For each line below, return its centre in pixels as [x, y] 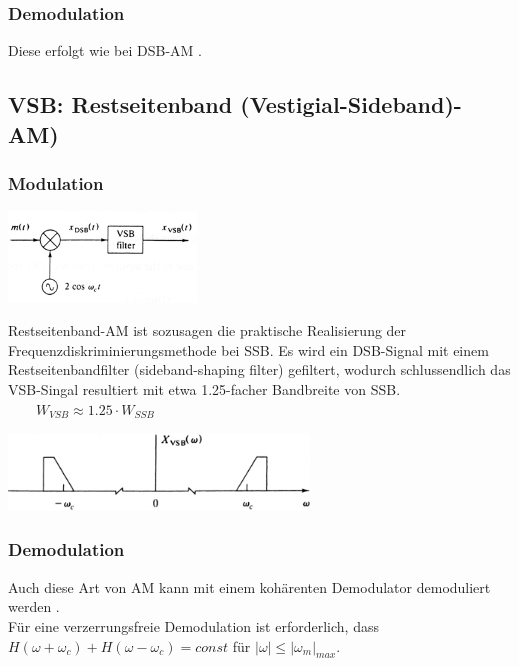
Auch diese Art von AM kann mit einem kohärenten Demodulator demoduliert [249, 586]
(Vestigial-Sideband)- [351, 104]
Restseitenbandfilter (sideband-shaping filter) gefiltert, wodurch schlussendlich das [259, 369]
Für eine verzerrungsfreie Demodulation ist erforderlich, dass [193, 625]
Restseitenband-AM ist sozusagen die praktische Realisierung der [207, 330]
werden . [34, 606]
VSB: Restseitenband [120, 104]
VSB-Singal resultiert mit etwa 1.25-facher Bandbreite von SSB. [204, 388]
